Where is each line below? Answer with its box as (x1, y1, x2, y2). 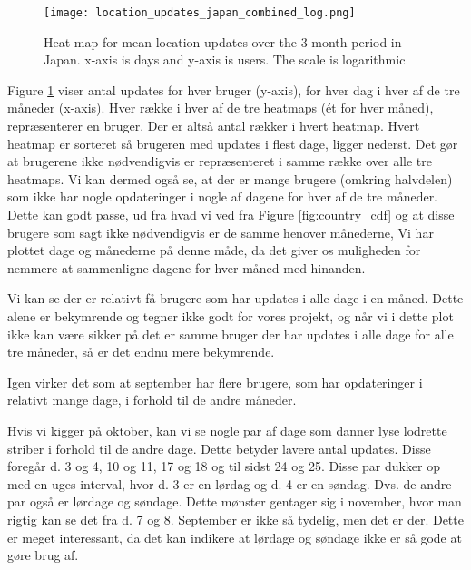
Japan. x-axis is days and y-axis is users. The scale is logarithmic (44, 50, 406, 69)
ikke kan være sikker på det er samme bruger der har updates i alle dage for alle (7, 324, 454, 343)
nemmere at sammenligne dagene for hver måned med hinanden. (7, 258, 366, 277)
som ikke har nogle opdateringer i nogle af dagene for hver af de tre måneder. (7, 187, 438, 206)
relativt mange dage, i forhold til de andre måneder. (7, 390, 297, 409)
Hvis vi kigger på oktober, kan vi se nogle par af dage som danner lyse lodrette (7, 420, 447, 439)
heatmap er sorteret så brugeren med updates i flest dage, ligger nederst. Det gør (7, 133, 458, 152)
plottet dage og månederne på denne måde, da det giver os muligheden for (7, 241, 421, 260)
